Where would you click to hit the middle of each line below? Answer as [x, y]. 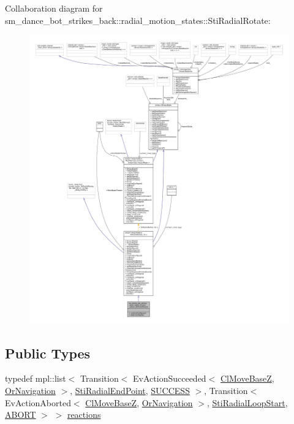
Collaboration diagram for [54, 8]
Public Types [48, 353]
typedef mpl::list [36, 378]
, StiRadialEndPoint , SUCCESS [130, 391]
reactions [84, 415]
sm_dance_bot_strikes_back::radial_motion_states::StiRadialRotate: [138, 20]
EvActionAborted [38, 402]
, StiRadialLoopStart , [247, 402]
